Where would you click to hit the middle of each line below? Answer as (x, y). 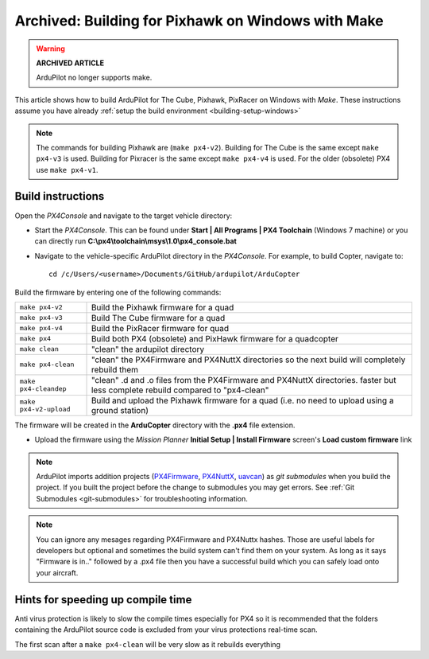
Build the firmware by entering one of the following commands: (118, 292)
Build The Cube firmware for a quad (158, 318)
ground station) (120, 410)
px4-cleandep (43, 389)
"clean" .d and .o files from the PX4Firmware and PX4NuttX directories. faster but (243, 380)
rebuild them (115, 369)
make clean (39, 349)
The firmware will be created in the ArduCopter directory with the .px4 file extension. (155, 425)
